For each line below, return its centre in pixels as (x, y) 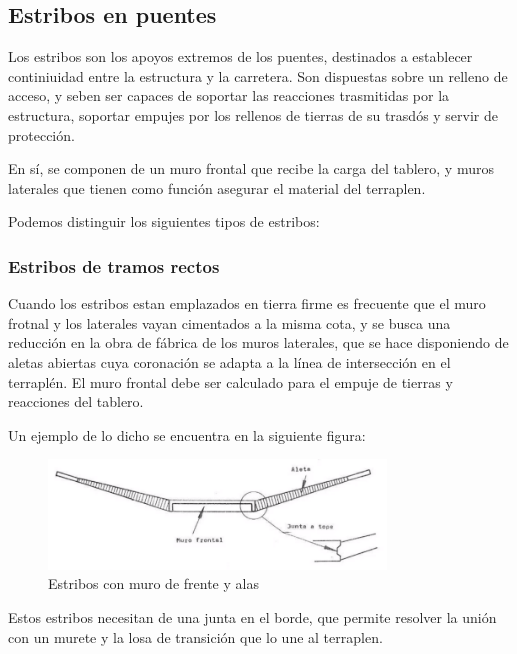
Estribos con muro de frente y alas (153, 583)
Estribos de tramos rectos (114, 265)
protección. (41, 134)
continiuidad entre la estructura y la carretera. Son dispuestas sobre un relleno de (258, 75)
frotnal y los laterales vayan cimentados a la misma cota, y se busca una (229, 322)
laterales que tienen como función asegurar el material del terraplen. (217, 187)
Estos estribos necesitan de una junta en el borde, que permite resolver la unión (252, 617)
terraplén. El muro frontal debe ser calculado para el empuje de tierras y (230, 381)
